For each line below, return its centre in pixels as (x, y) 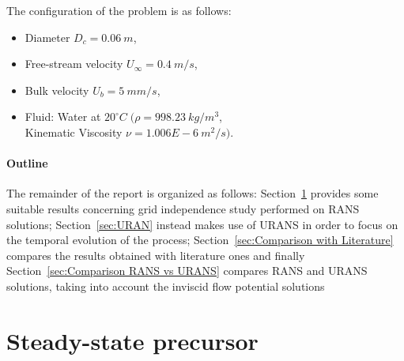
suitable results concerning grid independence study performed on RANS (183, 208)
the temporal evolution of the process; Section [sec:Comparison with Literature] (200, 240)
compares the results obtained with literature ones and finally (156, 255)
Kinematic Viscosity (74, 132)
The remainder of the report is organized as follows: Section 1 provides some (193, 193)
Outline (27, 163)
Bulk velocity (57, 90)
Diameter (47, 37)
